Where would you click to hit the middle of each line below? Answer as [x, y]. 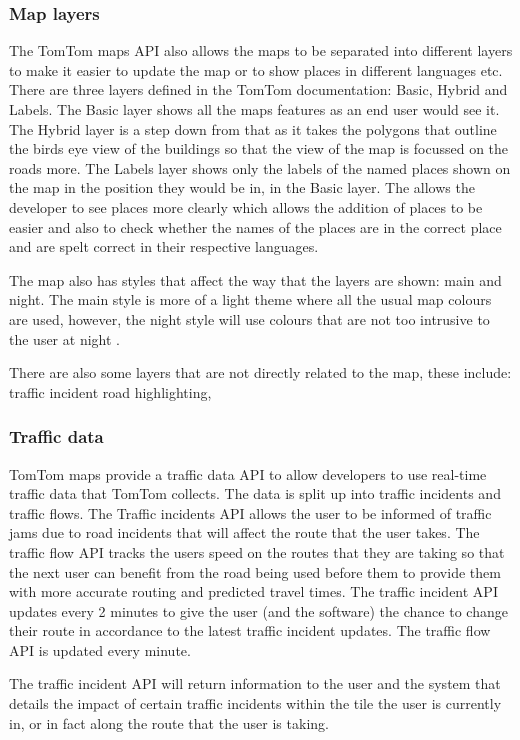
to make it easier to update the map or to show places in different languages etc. [256, 69]
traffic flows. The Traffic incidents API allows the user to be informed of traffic [250, 512]
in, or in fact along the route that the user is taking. [169, 722]
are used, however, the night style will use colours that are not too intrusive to [249, 318]
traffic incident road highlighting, [110, 391]
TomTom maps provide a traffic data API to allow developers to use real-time [248, 473]
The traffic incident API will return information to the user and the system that [255, 683]
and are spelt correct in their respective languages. [164, 246]
